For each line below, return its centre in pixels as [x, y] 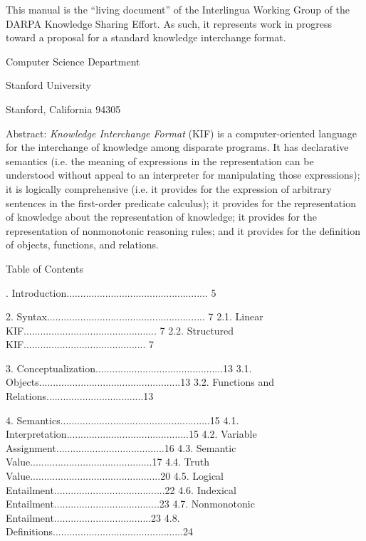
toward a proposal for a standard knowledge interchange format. [146, 37]
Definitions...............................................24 [99, 531]
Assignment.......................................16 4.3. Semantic [121, 447]
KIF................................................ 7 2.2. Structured [120, 330]
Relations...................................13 [80, 396]
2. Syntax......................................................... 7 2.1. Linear [135, 316]
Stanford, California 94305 [63, 109]
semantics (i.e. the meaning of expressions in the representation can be [160, 161]
